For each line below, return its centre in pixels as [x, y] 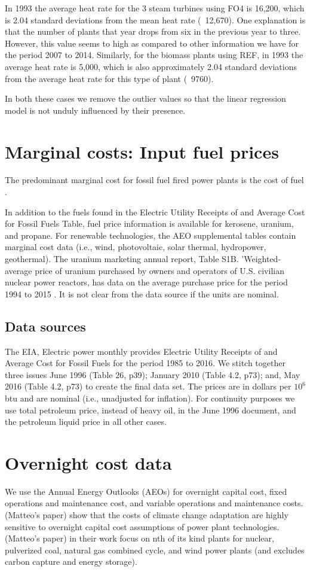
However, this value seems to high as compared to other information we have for [152, 43]
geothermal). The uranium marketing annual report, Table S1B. [122, 259]
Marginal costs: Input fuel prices [142, 151]
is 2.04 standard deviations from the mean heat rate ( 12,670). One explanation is [155, 19]
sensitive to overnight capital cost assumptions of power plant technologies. [142, 526]
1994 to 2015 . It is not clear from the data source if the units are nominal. [142, 293]
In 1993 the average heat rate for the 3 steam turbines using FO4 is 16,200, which [155, 8]
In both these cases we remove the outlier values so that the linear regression [145, 98]
